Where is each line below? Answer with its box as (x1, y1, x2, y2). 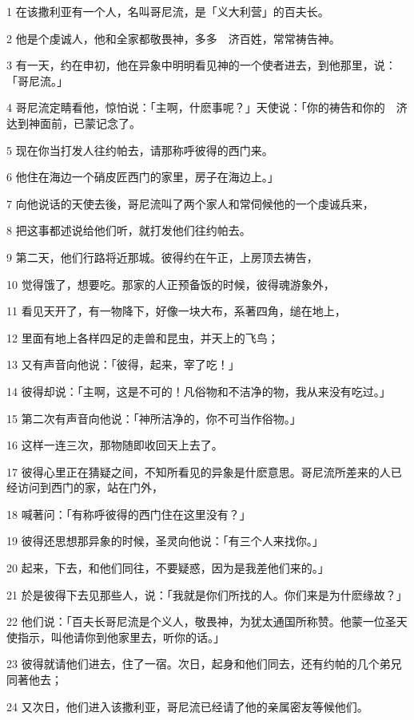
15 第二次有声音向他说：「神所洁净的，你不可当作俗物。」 (6, 409, 301, 426)
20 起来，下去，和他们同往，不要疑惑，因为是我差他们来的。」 (6, 560, 329, 576)
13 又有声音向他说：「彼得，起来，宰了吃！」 (6, 356, 240, 373)
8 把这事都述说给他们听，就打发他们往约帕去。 (6, 222, 251, 239)
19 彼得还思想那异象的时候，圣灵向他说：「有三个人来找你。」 (6, 532, 324, 549)
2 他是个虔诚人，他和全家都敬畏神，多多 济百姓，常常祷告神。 (6, 30, 340, 46)
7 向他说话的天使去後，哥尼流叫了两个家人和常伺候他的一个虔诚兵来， (6, 195, 374, 212)
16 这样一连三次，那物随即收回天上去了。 (6, 437, 223, 453)
